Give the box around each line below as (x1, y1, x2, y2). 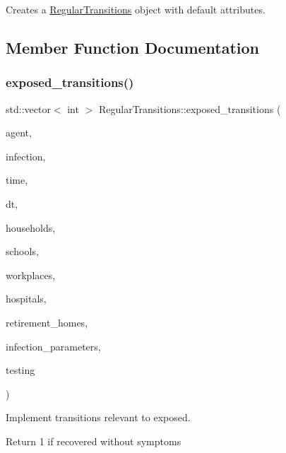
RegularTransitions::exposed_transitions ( (98, 101, 281, 116)
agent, (6, 125, 32, 140)
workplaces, (6, 267, 56, 282)
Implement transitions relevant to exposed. (6, 410, 191, 425)
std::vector (6, 101, 51, 116)
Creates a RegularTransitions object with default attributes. (6, 2, 266, 16)
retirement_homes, (6, 314, 88, 329)
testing (6, 363, 35, 377)
